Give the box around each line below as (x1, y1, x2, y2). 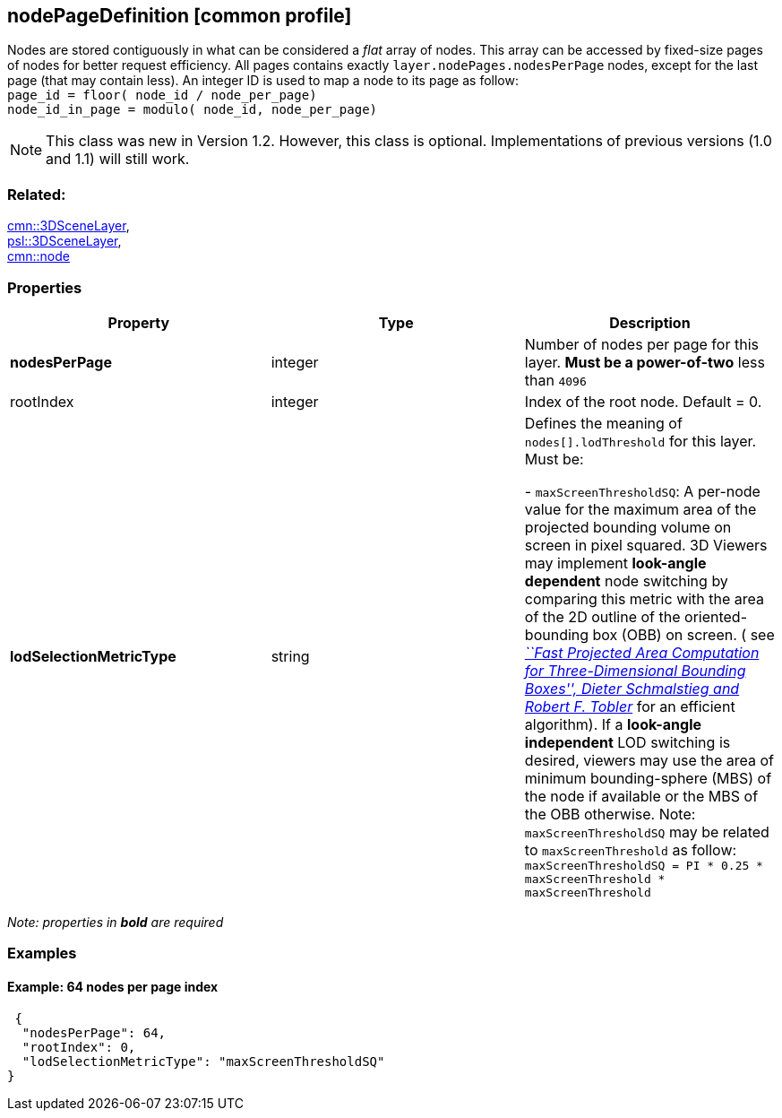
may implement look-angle (524, 553, 707, 572)
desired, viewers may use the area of (524, 750, 775, 769)
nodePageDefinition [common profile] (7, 4, 352, 27)
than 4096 (524, 370, 587, 389)
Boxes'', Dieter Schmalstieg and (524, 679, 740, 698)
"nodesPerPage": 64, (21, 1025, 167, 1040)
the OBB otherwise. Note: (524, 804, 696, 823)
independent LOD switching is (524, 732, 731, 751)
